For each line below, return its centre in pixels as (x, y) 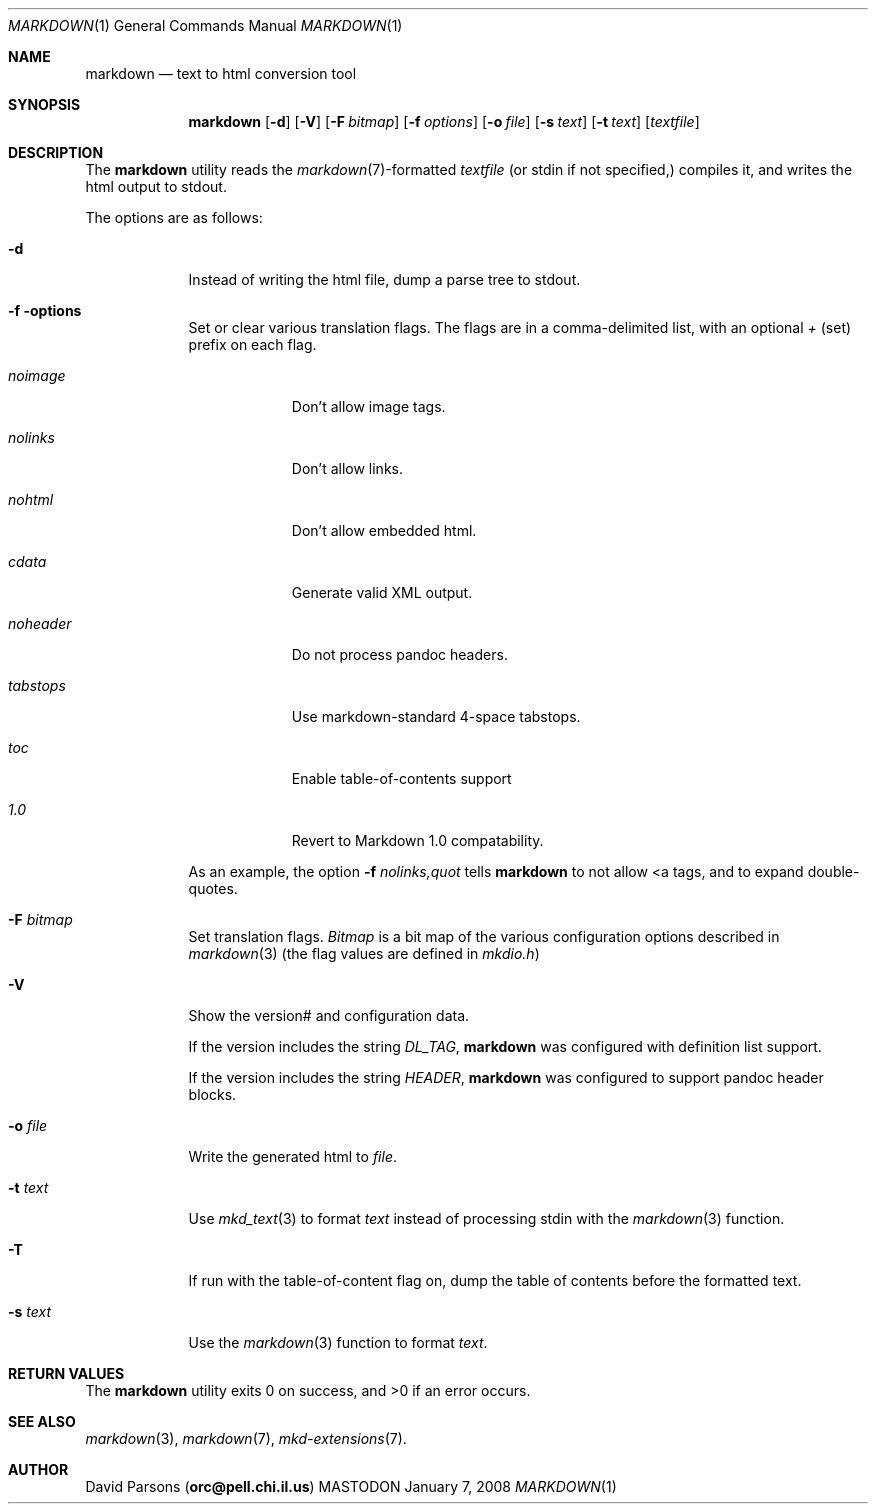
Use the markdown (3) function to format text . (338, 1342)
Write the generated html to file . (292, 1156)
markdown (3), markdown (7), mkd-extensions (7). (246, 1438)
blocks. (212, 1094)
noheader (40, 623)
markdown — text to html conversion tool (221, 73)
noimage (37, 375)
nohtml (31, 499)
